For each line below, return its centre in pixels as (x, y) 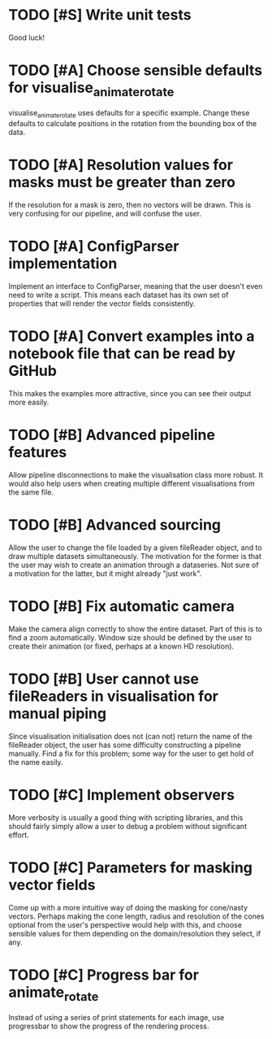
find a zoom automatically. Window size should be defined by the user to (130, 637)
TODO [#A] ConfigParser (94, 247)
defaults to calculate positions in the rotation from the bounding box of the (133, 124)
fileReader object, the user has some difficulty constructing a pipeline (125, 744)
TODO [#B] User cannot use (104, 679)
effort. (19, 835)
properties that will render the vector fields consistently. (102, 303)
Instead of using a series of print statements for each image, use (117, 1018)
